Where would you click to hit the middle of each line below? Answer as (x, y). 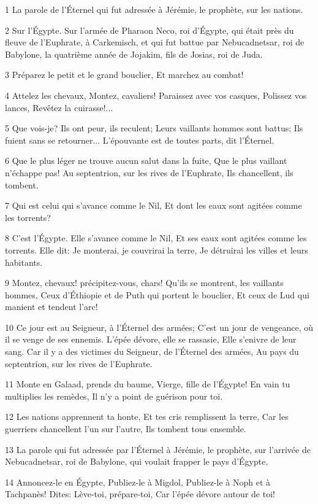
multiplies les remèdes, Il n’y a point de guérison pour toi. (114, 396)
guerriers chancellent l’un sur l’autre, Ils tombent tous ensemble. (126, 429)
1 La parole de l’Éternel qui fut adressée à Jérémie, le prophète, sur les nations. (154, 9)
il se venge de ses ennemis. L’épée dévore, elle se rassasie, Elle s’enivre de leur (151, 339)
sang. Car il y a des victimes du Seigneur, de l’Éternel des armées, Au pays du (152, 351)
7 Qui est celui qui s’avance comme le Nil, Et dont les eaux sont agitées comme (153, 205)
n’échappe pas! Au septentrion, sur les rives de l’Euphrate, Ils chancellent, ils (149, 172)
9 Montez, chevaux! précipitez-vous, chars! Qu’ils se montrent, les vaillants (144, 283)
